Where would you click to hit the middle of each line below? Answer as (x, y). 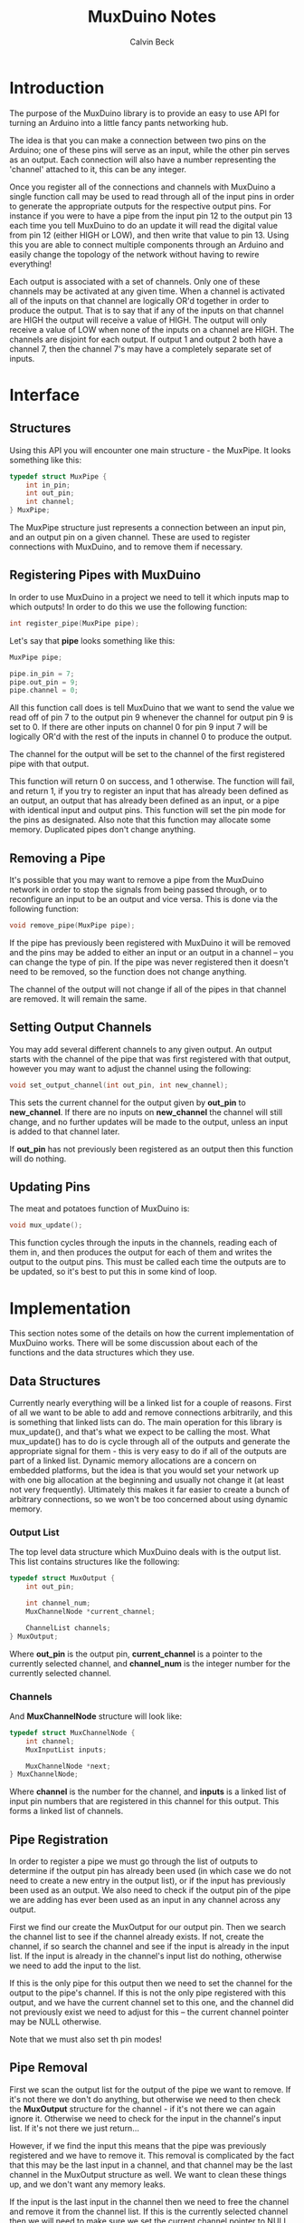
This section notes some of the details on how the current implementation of (152, 1334)
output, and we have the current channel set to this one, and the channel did (152, 2003)
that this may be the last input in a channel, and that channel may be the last (151, 2165)
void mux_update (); (46, 1226)
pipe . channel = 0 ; (44, 691)
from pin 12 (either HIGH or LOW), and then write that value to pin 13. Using (149, 235)
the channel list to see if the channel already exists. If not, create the (137, 1937)
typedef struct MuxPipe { (58, 476)
